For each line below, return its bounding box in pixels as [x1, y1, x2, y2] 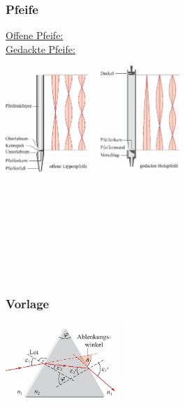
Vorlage [6, 295, 50, 312]
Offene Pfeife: [6, 28, 64, 43]
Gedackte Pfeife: [6, 41, 75, 56]
